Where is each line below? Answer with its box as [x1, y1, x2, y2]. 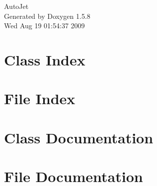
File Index [4, 88, 76, 109]
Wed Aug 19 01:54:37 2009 [4, 20, 85, 31]
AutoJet [4, 1, 29, 11]
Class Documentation [4, 127, 154, 147]
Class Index [4, 49, 85, 69]
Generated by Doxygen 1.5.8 [4, 10, 90, 21]
